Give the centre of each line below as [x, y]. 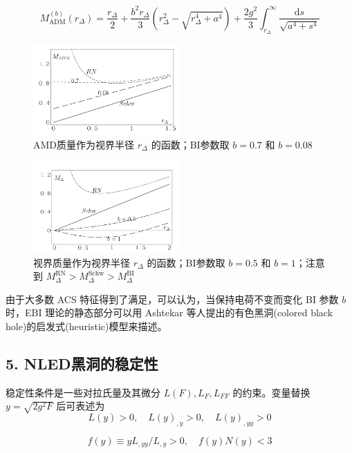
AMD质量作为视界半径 [84, 145]
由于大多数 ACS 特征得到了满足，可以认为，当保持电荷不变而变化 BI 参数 [172, 299]
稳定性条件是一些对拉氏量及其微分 [83, 392]
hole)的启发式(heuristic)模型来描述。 [86, 326]
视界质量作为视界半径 [82, 262]
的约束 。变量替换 [271, 392]
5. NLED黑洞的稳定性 [82, 364]
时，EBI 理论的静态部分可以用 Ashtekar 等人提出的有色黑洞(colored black [169, 312]
